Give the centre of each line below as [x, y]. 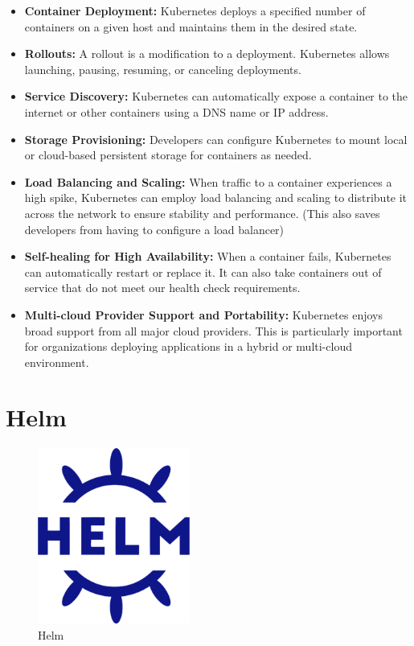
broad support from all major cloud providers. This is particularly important [213, 330]
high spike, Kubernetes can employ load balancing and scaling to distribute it [216, 198]
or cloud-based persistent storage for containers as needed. [168, 155]
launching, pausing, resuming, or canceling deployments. [163, 69]
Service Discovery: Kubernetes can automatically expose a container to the [216, 96]
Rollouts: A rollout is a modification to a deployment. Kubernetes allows [207, 53]
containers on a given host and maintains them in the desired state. [191, 26]
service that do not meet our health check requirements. [162, 288]
